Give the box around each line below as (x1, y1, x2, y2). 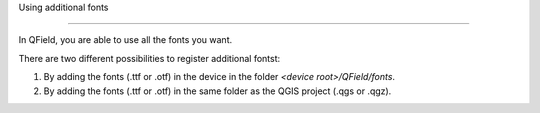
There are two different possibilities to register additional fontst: (18, 52, 281, 64)
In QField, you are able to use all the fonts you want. (18, 34, 233, 46)
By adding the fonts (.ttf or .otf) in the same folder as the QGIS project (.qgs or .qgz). (43, 85, 392, 97)
